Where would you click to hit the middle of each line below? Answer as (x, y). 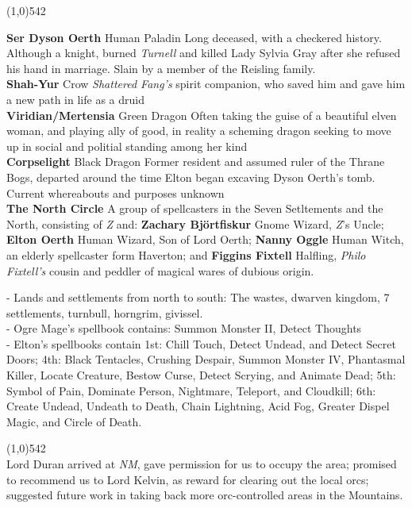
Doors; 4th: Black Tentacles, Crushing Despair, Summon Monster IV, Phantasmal (206, 359)
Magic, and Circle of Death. (74, 421)
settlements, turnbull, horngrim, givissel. (105, 312)
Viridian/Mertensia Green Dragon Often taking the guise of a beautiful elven (202, 115)
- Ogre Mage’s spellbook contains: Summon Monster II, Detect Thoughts (184, 328)
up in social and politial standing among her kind (127, 146)
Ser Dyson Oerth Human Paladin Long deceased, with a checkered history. (194, 37)
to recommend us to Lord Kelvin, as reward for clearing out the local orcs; (188, 479)
